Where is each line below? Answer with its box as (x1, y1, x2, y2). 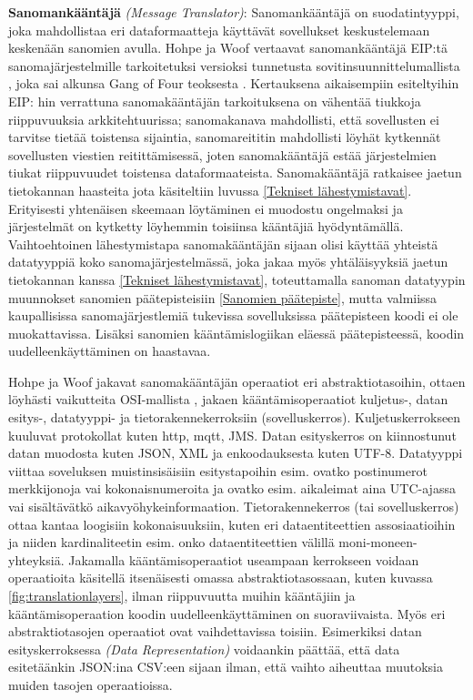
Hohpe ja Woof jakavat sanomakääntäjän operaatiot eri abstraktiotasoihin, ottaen (8, 371, 466, 391)
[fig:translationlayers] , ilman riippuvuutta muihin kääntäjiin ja (8, 586, 356, 604)
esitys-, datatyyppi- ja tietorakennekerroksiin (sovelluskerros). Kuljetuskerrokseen (8, 408, 461, 427)
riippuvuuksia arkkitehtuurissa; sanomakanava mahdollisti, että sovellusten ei (8, 109, 439, 128)
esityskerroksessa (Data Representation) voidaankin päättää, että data (8, 639, 400, 658)
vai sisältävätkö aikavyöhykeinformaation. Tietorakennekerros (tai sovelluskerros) (8, 497, 459, 516)
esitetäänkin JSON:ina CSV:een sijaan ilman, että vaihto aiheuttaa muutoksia (8, 657, 444, 676)
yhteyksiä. (8, 550, 65, 569)
